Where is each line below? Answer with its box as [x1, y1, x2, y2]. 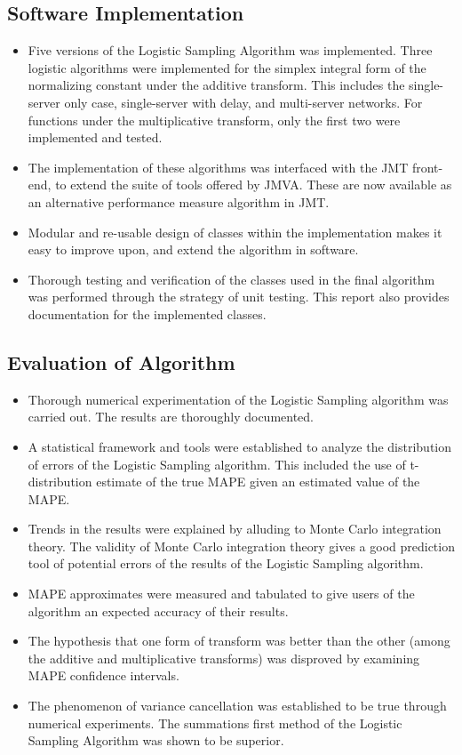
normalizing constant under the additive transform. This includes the [28, 76, 405, 94]
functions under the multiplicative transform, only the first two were [28, 110, 401, 129]
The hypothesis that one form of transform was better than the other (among [28, 631, 450, 650]
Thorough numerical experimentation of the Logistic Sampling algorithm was [28, 390, 449, 408]
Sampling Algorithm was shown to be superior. [28, 731, 284, 750]
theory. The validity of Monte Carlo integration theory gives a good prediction [28, 536, 455, 555]
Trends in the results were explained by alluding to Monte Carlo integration [28, 519, 442, 538]
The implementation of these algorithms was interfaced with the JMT [28, 157, 409, 176]
